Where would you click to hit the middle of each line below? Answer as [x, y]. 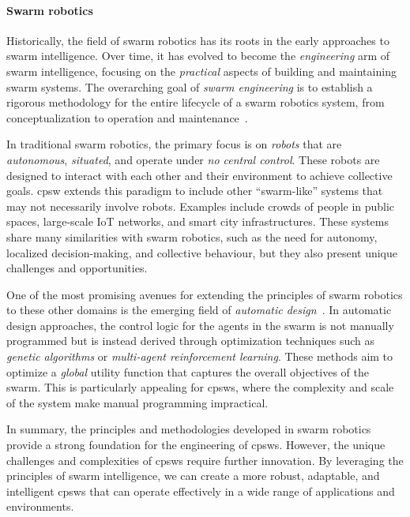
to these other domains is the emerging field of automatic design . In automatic [199, 310]
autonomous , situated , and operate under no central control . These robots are [193, 159]
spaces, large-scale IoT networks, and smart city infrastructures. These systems [197, 221]
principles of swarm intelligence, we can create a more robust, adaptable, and [193, 476]
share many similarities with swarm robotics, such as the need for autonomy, [192, 236]
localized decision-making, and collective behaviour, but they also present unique [202, 252]
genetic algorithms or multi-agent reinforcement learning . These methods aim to [200, 356]
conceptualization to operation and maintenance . [127, 117]
